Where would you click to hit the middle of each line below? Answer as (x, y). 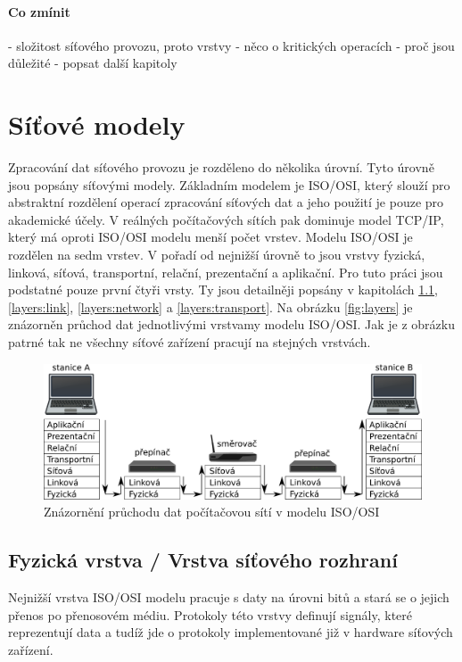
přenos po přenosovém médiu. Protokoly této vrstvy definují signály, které (210, 614)
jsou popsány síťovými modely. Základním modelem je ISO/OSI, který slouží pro (229, 184)
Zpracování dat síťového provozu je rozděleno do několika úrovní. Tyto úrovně (221, 167)
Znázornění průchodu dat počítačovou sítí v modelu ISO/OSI (212, 512)
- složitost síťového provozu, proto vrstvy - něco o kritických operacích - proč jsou (231, 45)
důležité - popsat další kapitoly (93, 63)
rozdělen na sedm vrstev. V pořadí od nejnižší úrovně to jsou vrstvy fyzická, (217, 255)
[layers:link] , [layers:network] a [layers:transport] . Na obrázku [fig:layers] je (210, 306)
